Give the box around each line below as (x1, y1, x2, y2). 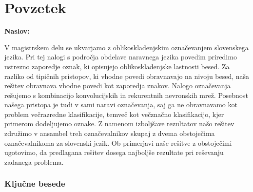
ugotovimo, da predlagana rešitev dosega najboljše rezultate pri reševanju (4, 147, 224, 157)
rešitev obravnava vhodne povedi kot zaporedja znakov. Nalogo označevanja (4, 80, 231, 91)
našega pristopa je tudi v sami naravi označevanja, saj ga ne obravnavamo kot (4, 99, 237, 110)
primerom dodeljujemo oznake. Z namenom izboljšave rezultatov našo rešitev (4, 118, 234, 129)
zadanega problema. (4, 156, 64, 167)
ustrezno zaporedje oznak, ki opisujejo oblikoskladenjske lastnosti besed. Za (4, 61, 230, 71)
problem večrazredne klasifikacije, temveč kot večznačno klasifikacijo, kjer (4, 109, 224, 119)
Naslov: (4, 26, 30, 36)
